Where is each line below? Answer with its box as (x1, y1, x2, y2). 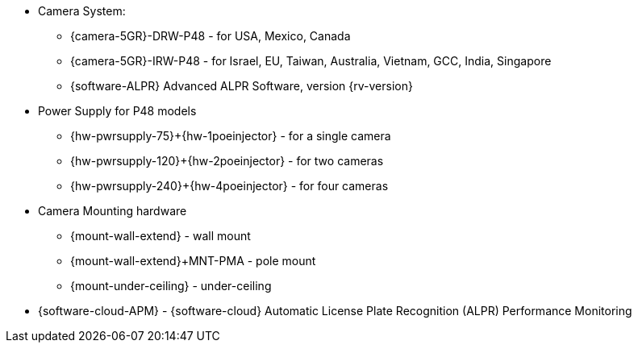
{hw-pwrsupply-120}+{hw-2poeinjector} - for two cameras (70, 154, 384, 168)
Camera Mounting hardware (38, 204, 187, 218)
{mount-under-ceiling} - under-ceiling (70, 279, 272, 293)
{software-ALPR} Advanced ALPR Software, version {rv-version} (70, 79, 413, 93)
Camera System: (38, 4, 126, 18)
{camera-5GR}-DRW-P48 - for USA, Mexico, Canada (70, 29, 351, 43)
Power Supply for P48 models (38, 104, 197, 118)
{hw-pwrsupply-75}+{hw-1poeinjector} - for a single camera (70, 129, 391, 143)
